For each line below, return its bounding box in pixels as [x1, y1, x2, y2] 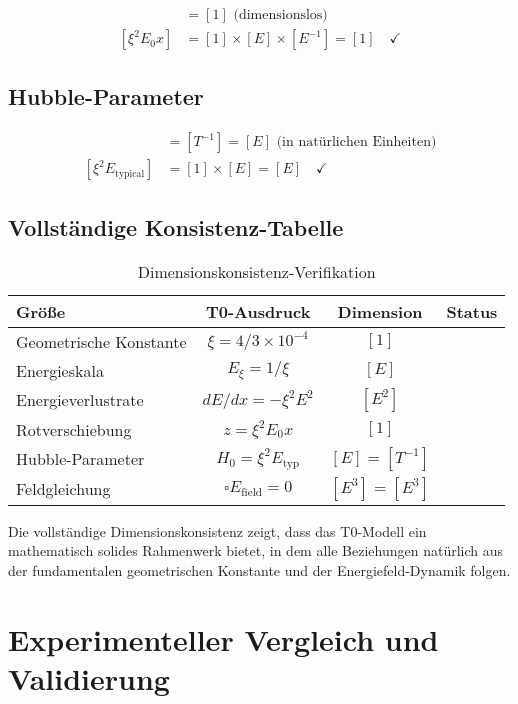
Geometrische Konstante [16, 329, 187, 353]
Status [446, 299, 498, 323]
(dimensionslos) [233, 8, 328, 23]
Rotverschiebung [16, 417, 132, 441]
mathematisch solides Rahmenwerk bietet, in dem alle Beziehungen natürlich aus [8, 540, 504, 561]
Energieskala [16, 358, 104, 382]
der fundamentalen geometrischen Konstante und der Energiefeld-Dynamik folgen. [8, 559, 511, 580]
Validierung [8, 657, 170, 698]
